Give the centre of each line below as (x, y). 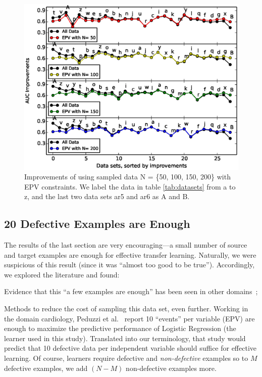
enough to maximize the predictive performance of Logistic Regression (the (120, 328)
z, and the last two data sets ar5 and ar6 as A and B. (107, 196)
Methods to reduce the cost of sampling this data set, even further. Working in (126, 309)
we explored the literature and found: (62, 274)
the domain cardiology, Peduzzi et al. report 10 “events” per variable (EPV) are (129, 318)
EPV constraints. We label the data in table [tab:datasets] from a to (130, 186)
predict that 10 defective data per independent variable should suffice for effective (130, 348)
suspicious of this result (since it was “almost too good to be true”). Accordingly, (129, 265)
